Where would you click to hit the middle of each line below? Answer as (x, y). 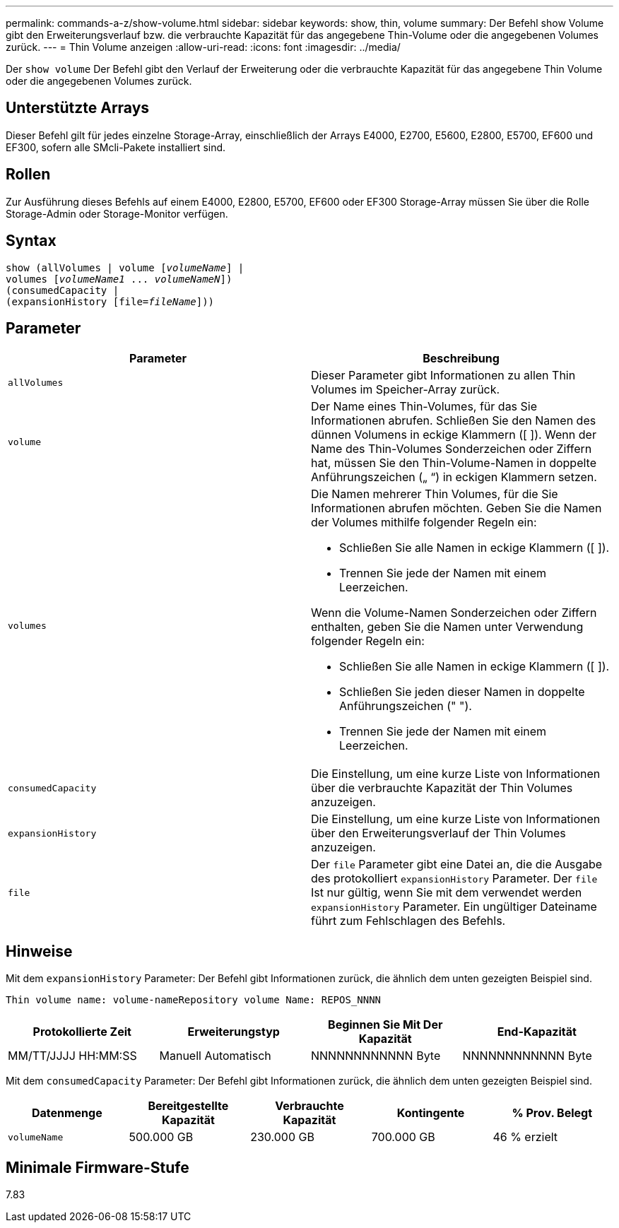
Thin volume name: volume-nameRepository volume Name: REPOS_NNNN (194, 1000)
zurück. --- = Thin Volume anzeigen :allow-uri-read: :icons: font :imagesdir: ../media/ (203, 47)
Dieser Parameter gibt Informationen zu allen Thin (443, 376)
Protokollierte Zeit (82, 1032)
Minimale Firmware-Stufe (98, 1167)
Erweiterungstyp (234, 1032)
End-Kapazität (537, 1032)
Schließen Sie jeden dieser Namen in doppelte (462, 692)
